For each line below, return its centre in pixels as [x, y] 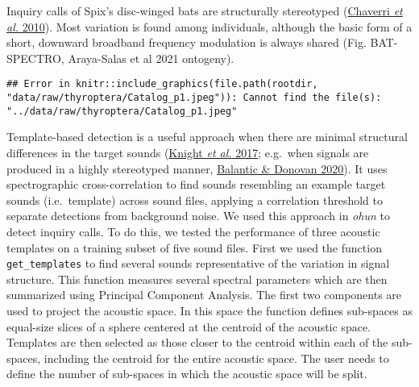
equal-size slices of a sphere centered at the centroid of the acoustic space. [189, 326]
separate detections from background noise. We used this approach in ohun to [198, 216]
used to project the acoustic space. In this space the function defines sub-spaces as [209, 310]
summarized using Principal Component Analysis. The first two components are [204, 295]
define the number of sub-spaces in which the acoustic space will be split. [187, 374]
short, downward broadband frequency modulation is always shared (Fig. [187, 42]
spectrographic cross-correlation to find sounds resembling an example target [196, 184]
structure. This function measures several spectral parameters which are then [197, 279]
